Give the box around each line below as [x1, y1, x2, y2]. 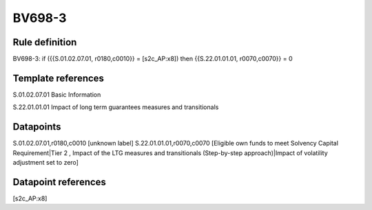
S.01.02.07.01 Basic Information [12, 90, 101, 99]
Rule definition [12, 36, 77, 48]
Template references [12, 72, 105, 84]
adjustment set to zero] [12, 159, 79, 167]
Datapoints [12, 121, 61, 133]
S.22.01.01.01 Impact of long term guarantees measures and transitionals [12, 103, 219, 111]
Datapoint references [12, 176, 107, 188]
